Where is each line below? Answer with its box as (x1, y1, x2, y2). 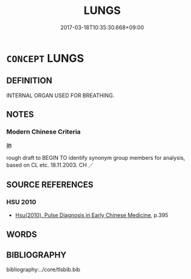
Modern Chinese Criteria (6, 128, 81, 136)
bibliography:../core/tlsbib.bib (6, 266, 81, 274)
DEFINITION (6, 75, 53, 86)
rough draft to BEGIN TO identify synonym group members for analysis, (6, 154, 186, 162)
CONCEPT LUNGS (6, 51, 84, 65)
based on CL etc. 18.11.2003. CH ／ (6, 162, 94, 169)
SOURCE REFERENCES (6, 179, 94, 190)
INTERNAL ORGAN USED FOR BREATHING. (6, 92, 114, 99)
